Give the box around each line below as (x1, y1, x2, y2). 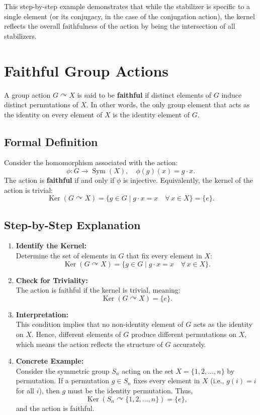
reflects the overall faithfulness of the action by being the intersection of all (4, 21, 235, 31)
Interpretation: (16, 309, 68, 319)
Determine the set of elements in (16, 250, 116, 261)
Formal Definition (4, 133, 98, 149)
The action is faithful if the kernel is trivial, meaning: (16, 285, 181, 295)
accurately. (173, 338, 206, 349)
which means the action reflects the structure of (16, 338, 163, 349)
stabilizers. (4, 30, 37, 41)
